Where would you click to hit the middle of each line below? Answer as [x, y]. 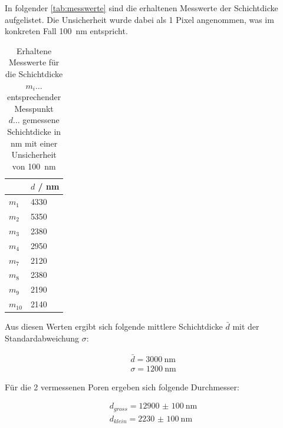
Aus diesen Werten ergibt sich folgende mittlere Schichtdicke [114, 326]
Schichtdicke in [34, 131]
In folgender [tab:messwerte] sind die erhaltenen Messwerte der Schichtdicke [141, 8]
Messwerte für [34, 62]
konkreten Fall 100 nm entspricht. [66, 31]
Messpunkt [34, 108]
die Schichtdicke [34, 73]
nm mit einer [34, 143]
